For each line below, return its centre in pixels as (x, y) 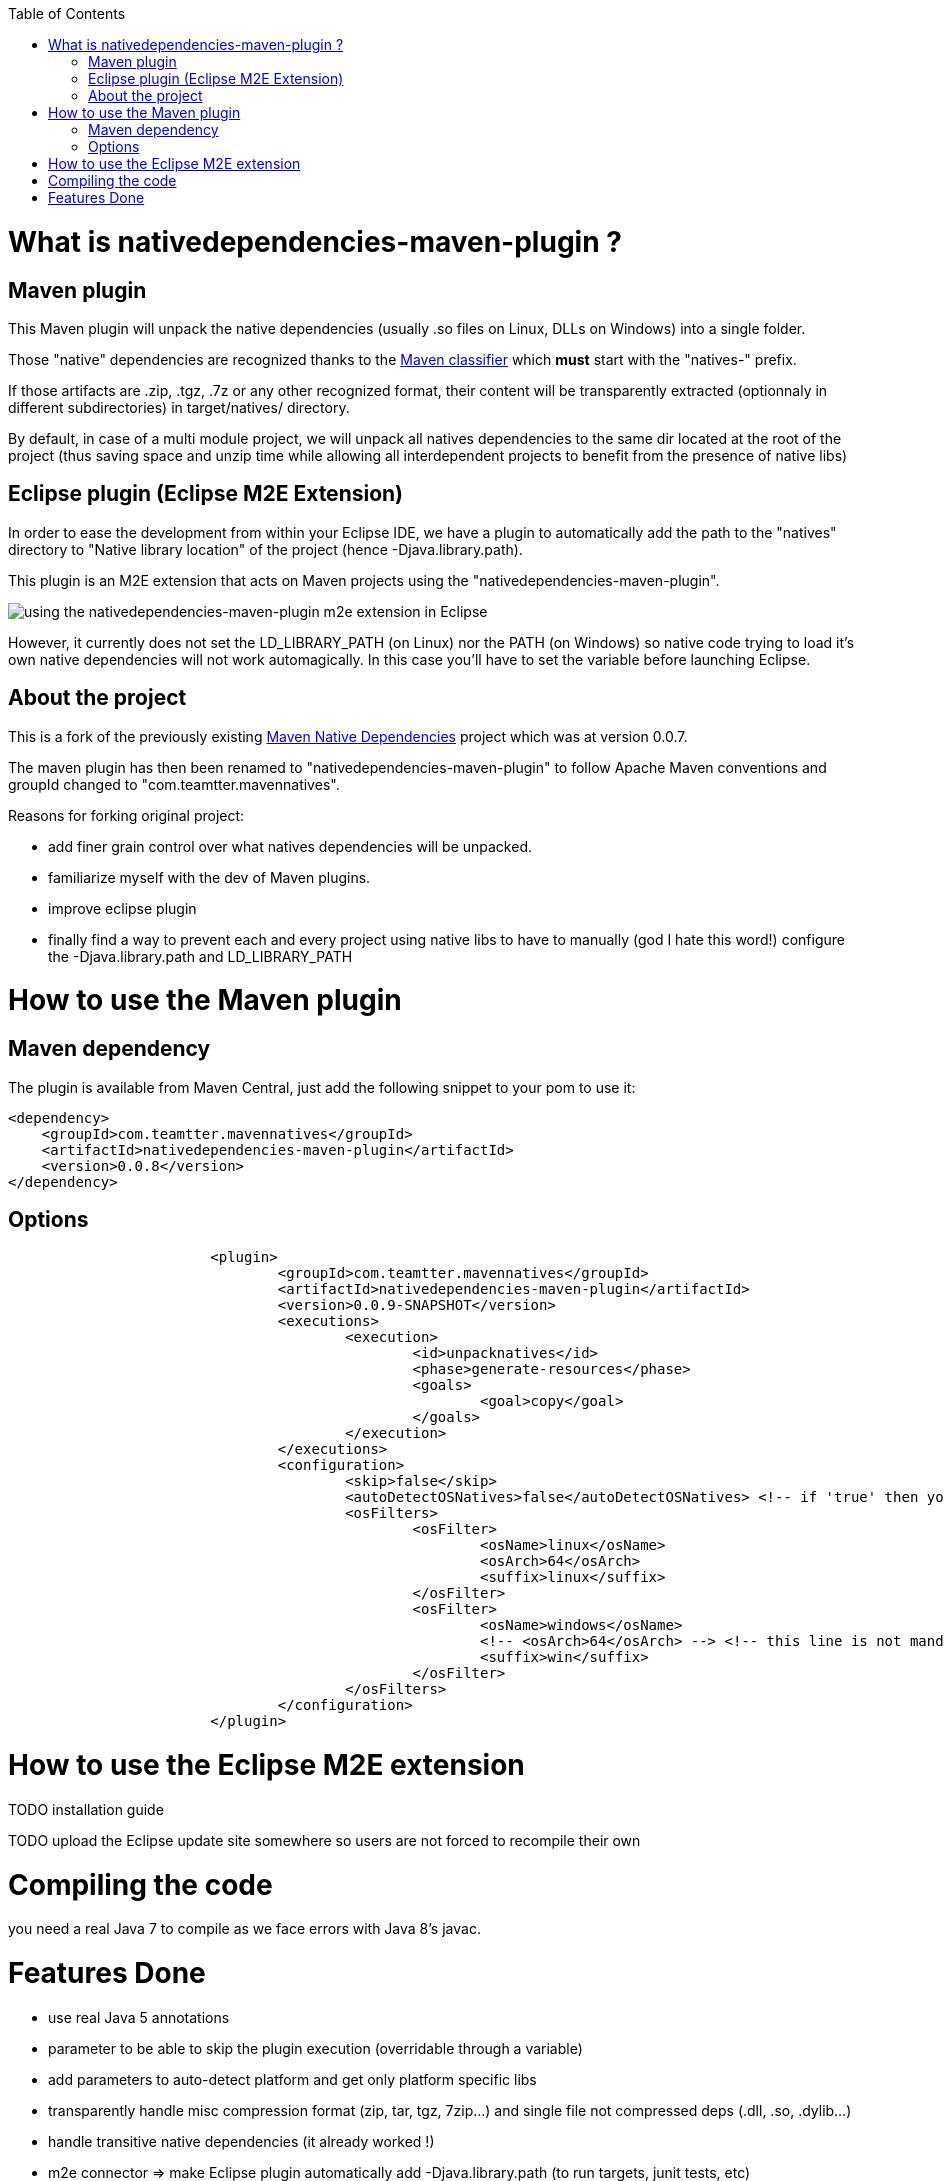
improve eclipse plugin (122, 908)
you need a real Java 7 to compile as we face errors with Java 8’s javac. (244, 1929)
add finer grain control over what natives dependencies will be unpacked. (290, 846)
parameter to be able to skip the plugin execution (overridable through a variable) (315, 2048)
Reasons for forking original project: (126, 815)
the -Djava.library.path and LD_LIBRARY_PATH (200, 956)
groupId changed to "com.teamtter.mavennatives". (174, 784)
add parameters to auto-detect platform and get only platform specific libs (292, 2079)
